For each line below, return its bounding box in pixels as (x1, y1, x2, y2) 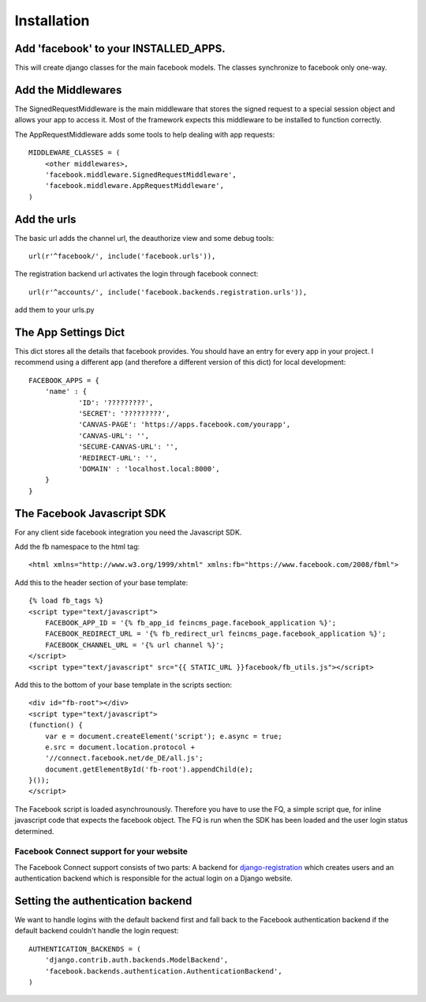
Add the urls (14, 212, 77, 226)
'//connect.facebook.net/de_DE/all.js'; (44, 754, 204, 763)
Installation (14, 12, 90, 29)
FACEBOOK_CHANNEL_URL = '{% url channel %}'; (44, 640, 225, 649)
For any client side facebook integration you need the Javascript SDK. (14, 527, 242, 537)
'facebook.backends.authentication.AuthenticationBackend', (44, 966, 283, 975)
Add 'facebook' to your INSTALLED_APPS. (14, 42, 226, 55)
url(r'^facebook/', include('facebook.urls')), (28, 252, 216, 261)
